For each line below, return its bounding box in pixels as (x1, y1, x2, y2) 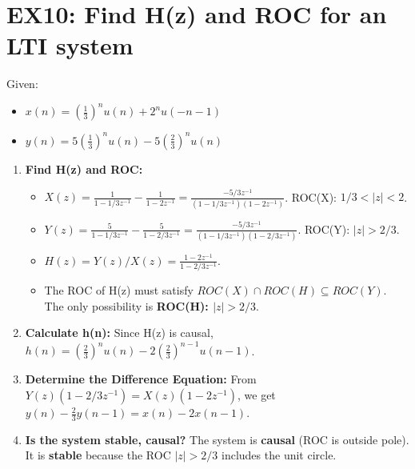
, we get (237, 387, 276, 403)
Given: (6, 75, 38, 92)
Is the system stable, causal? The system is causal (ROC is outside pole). (25, 431, 409, 447)
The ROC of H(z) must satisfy (44, 282, 194, 299)
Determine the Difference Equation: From (25, 371, 257, 387)
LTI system (6, 29, 134, 62)
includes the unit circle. (221, 447, 337, 463)
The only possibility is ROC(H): (44, 297, 209, 314)
